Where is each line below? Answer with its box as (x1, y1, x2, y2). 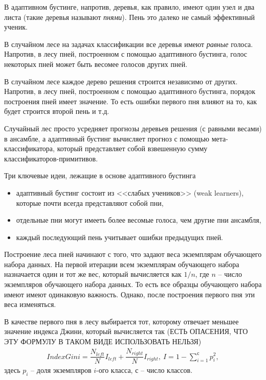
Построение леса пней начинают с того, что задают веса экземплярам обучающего (4, 249, 262, 259)
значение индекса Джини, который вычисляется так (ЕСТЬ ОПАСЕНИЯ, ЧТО (4, 326, 248, 337)
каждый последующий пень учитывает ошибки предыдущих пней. (16, 231, 224, 242)
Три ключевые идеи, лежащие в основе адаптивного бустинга (4, 170, 196, 181)
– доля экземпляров (31, 365, 92, 375)
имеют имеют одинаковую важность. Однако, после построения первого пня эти (4, 289, 255, 299)
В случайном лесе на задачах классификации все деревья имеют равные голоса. (4, 38, 253, 49)
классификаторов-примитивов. (4, 153, 98, 163)
